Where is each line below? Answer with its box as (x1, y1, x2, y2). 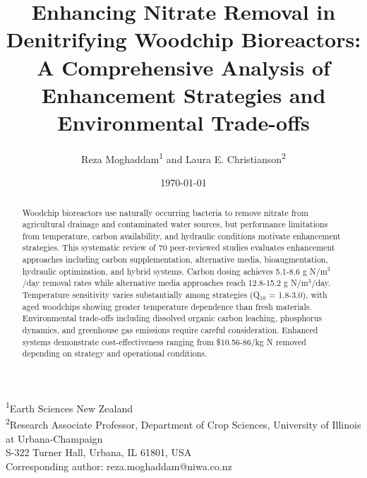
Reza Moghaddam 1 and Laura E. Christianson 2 (81, 149, 286, 166)
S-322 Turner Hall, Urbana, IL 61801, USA (6, 445, 192, 460)
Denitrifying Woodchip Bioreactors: (6, 25, 361, 54)
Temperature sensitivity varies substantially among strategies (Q (22, 289, 260, 301)
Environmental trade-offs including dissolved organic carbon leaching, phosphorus (22, 312, 322, 324)
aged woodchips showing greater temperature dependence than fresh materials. (22, 300, 312, 312)
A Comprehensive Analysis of (37, 52, 330, 81)
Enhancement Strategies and (41, 80, 326, 109)
